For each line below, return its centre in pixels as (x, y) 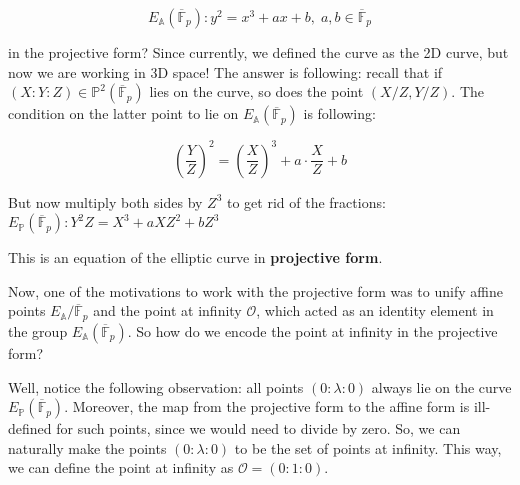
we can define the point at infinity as (121, 467)
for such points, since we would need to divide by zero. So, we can (258, 428)
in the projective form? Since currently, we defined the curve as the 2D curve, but (258, 52)
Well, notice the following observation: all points (156, 386)
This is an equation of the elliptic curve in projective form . (195, 257)
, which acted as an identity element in (375, 310)
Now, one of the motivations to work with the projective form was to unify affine (255, 290)
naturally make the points (87, 447)
